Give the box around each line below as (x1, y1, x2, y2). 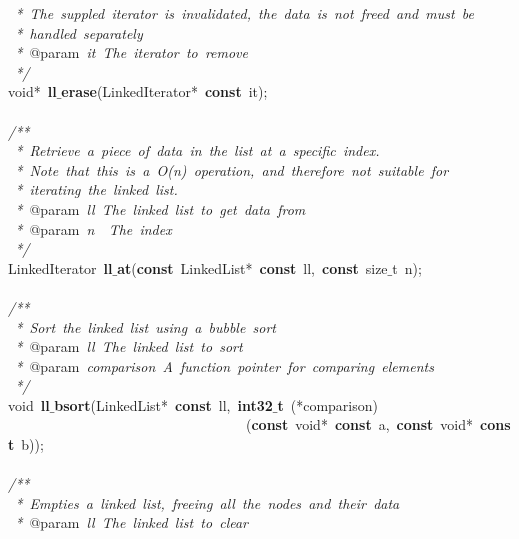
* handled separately (15, 22, 143, 43)
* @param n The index (15, 218, 172, 239)
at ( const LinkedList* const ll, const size (117, 257, 388, 278)
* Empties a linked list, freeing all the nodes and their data (15, 492, 400, 513)
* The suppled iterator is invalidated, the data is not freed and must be (15, 3, 475, 23)
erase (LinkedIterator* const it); (61, 81, 268, 102)
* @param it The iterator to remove (15, 42, 248, 63)
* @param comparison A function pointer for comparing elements (15, 355, 434, 376)
